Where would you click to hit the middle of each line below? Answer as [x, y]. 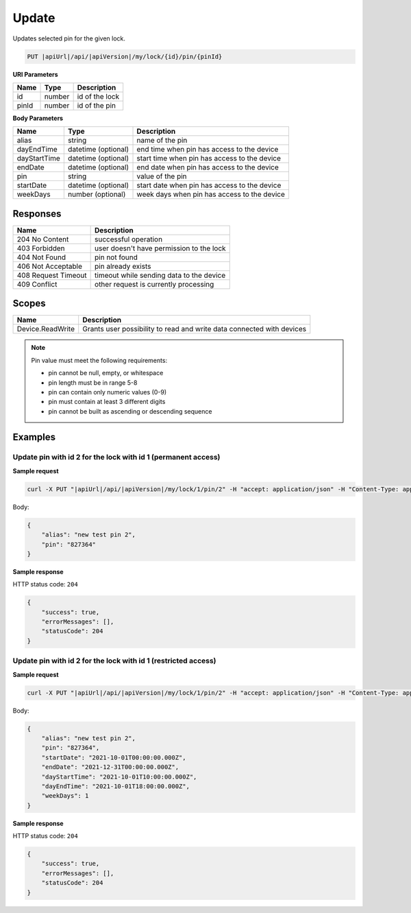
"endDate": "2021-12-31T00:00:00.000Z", [110, 767]
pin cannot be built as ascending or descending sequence [130, 411]
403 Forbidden [41, 248]
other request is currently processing [154, 284]
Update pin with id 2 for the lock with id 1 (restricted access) [114, 661]
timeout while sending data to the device [160, 275]
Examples [34, 437]
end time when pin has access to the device [208, 150]
